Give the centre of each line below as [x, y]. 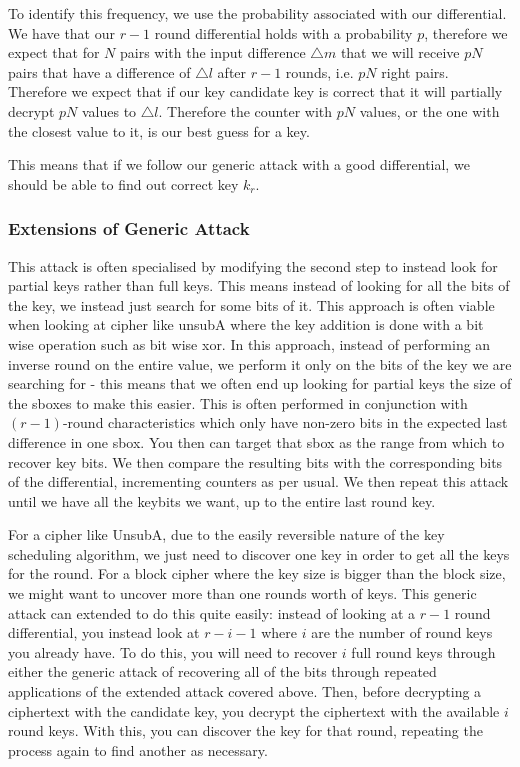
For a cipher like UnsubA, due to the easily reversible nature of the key [226, 534]
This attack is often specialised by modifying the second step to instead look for [253, 265]
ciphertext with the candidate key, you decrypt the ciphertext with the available [254, 710]
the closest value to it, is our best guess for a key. [159, 130]
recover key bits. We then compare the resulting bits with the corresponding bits [255, 461]
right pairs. [415, 71]
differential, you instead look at [104, 632]
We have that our [61, 32]
